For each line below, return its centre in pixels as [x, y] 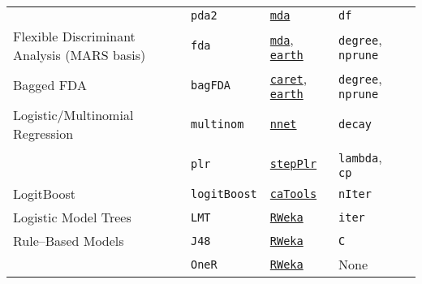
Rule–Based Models [69, 241]
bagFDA [211, 85]
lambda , [360, 157]
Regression [43, 133]
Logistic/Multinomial [73, 115]
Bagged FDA [50, 85]
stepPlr [293, 164]
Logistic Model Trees [72, 217]
